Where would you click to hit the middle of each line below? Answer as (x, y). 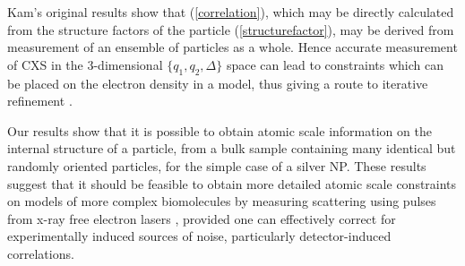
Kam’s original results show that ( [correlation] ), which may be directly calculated (231, 12)
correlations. (41, 253)
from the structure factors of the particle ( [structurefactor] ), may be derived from (231, 29)
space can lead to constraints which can (335, 64)
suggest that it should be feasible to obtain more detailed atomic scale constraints (232, 183)
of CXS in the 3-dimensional (85, 64)
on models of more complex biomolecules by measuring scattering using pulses (222, 201)
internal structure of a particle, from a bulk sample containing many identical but (232, 148)
